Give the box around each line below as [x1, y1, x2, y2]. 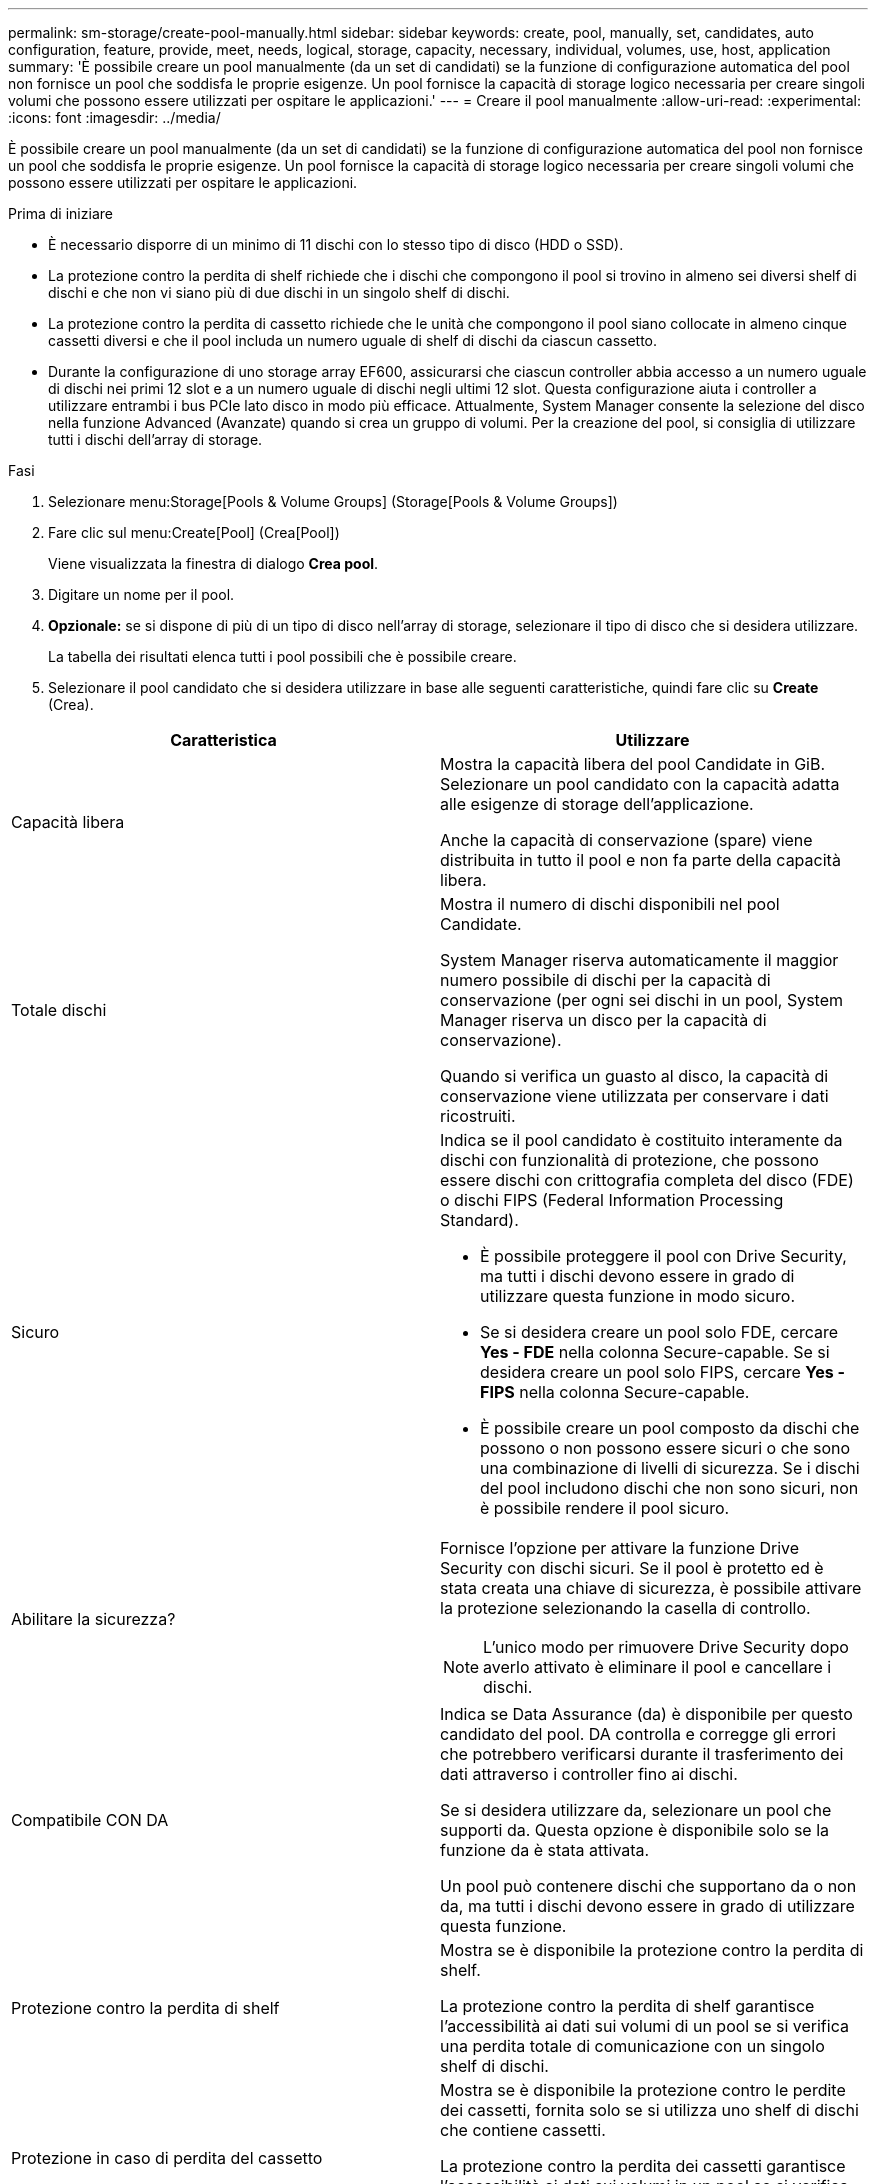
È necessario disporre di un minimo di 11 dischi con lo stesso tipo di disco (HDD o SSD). [48, 236, 624, 253]
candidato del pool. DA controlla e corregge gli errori [440, 1724, 836, 1744]
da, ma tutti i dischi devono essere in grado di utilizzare [440, 1896, 855, 1916]
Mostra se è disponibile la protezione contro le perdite [440, 2080, 846, 2100]
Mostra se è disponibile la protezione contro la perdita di [440, 1940, 864, 1960]
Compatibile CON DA [11, 1810, 169, 1830]
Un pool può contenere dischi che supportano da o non [440, 1876, 857, 1896]
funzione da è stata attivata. [440, 1840, 650, 1860]
